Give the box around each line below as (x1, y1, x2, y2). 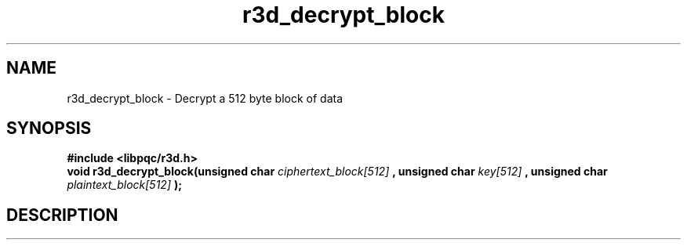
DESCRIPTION (6, 204, 118, 225)
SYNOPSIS (6, 118, 92, 139)
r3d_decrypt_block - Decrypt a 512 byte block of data (67, 91, 343, 105)
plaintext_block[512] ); (67, 178, 183, 192)
